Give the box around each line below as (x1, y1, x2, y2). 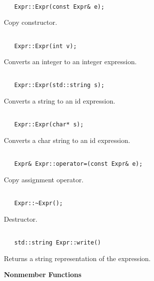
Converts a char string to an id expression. (4, 135, 130, 145)
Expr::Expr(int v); (14, 42, 77, 50)
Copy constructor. (4, 17, 57, 27)
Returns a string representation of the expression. (4, 253, 151, 263)
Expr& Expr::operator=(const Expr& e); (14, 160, 143, 168)
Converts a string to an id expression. (4, 96, 115, 106)
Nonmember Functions (4, 269, 82, 280)
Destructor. (4, 213, 38, 224)
